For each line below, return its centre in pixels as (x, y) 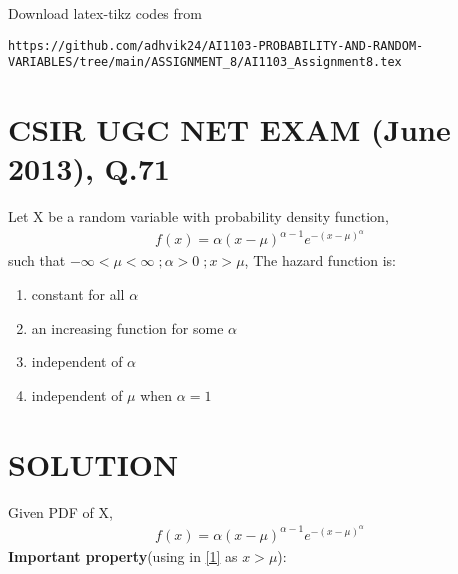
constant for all (78, 294)
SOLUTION (93, 463)
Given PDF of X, (60, 511)
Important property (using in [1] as (123, 555)
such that (37, 260)
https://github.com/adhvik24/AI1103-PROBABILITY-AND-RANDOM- (216, 45)
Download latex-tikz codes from (105, 13)
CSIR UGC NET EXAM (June (229, 129)
